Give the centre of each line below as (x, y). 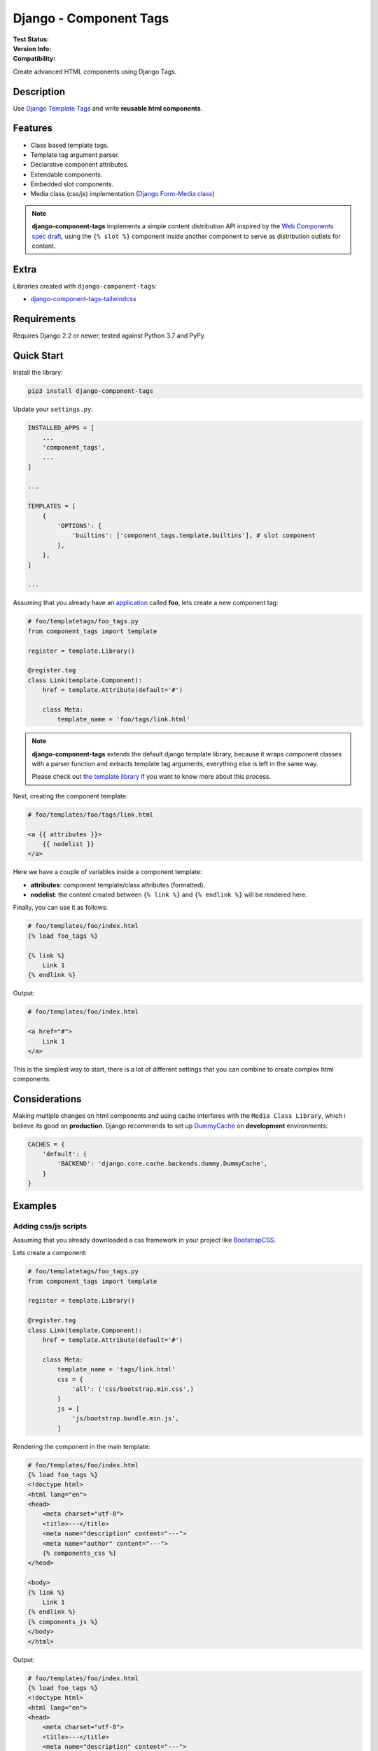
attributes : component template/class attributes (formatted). (118, 885)
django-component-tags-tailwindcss (83, 299)
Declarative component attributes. (79, 165)
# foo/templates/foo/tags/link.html (91, 815)
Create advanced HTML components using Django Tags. (95, 71)
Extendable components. (66, 174)
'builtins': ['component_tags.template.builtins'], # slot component (194, 535)
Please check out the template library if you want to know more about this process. (152, 777)
